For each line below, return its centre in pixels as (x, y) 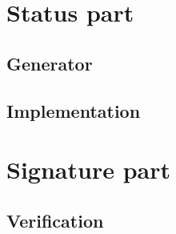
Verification (55, 220)
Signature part (88, 169)
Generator (50, 63)
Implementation (74, 110)
